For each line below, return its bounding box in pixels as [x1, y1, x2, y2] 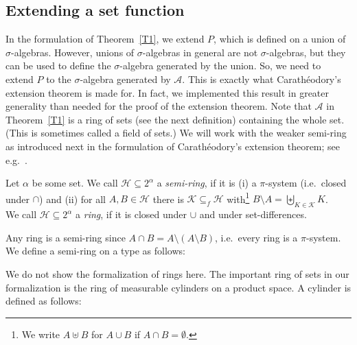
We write [21, 326, 60, 341]
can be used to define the [5, 58, 111, 73]
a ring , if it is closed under [76, 207, 187, 222]
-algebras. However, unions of [11, 45, 135, 59]
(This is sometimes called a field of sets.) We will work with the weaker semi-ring [5, 126, 347, 140]
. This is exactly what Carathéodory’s [182, 71, 341, 86]
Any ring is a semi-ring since [5, 230, 126, 244]
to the [46, 71, 71, 86]
